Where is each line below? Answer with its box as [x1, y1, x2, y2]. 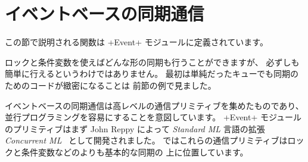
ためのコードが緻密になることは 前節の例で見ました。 [5, 79, 216, 91]
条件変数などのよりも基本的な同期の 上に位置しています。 [21, 145, 248, 158]
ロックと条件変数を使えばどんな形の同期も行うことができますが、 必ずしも [5, 55, 300, 68]
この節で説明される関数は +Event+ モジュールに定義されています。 [5, 36, 268, 48]
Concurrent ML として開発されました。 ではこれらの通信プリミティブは [5, 134, 288, 147]
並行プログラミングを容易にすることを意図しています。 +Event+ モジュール [5, 111, 302, 123]
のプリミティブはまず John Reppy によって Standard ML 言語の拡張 [5, 122, 265, 135]
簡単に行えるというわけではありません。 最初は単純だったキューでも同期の [5, 67, 298, 80]
